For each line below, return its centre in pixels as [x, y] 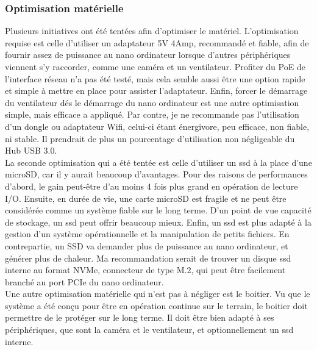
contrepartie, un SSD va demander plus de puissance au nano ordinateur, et [147, 245]
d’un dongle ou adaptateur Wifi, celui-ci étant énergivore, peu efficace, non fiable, [157, 126]
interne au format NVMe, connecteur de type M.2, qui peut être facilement [145, 270]
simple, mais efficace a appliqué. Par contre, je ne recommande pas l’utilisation [152, 114]
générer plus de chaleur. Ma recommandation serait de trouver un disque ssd [148, 258]
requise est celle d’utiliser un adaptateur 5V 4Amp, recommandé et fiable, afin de [157, 42]
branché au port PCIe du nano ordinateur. [84, 281]
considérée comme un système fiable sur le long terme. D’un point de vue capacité [158, 210]
